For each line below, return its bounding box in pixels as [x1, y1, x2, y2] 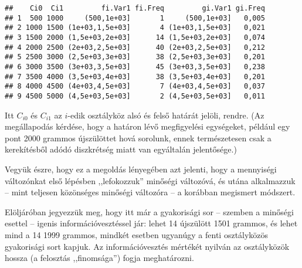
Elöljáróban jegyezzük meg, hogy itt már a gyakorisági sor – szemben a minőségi [5, 205, 294, 218]
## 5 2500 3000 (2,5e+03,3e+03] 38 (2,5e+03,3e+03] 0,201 [5, 53, 265, 62]
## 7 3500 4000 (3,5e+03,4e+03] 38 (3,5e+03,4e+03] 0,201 [5, 72, 265, 81]
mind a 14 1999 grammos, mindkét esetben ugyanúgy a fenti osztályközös [5, 228, 269, 240]
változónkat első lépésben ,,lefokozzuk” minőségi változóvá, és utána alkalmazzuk [5, 174, 296, 186]
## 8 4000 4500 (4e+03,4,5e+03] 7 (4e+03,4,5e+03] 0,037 [5, 82, 265, 91]
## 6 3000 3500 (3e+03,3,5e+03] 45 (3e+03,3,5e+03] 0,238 [5, 62, 265, 71]
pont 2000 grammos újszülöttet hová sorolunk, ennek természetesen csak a [5, 131, 272, 144]
